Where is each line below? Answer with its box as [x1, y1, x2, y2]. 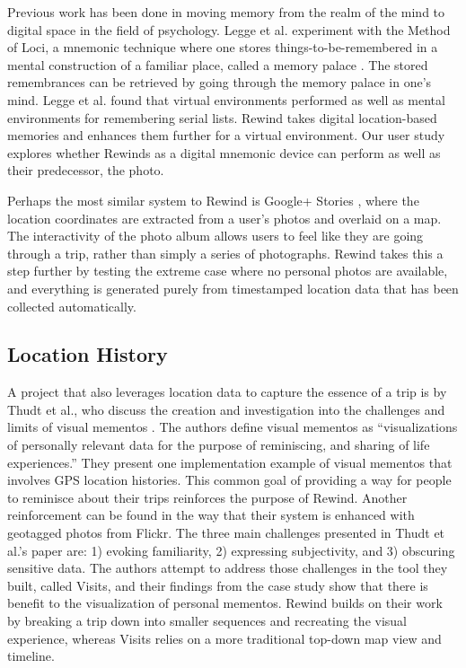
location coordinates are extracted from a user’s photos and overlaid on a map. [7, 208, 442, 227]
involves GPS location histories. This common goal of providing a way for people [7, 470, 452, 489]
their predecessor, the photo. [7, 161, 164, 180]
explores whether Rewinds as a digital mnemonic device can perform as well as [7, 143, 441, 162]
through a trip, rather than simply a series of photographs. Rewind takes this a [7, 243, 444, 262]
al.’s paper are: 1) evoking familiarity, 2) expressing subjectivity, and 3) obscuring [7, 541, 455, 559]
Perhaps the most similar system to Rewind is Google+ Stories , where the [7, 190, 419, 209]
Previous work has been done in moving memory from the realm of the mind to [7, 3, 445, 21]
